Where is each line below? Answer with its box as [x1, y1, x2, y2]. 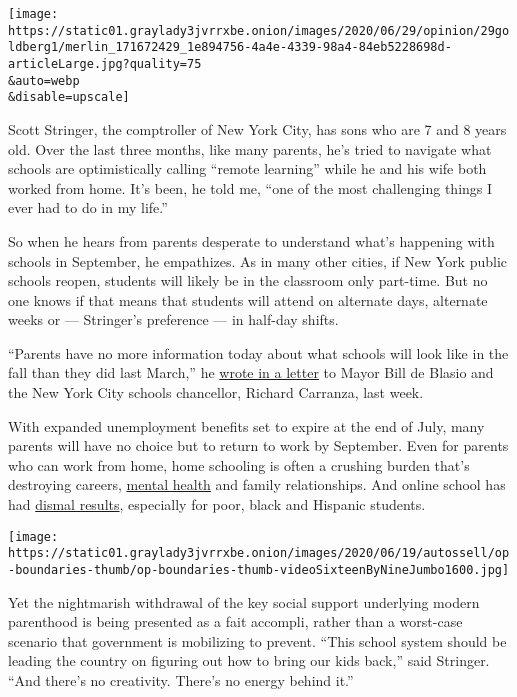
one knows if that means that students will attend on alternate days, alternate [8, 289, 488, 310]
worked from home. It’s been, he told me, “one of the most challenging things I [8, 177, 493, 198]
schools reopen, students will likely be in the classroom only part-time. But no [8, 270, 488, 291]
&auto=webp [8, 73, 80, 88]
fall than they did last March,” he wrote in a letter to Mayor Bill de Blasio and [8, 362, 494, 383]
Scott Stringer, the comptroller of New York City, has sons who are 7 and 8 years [8, 118, 507, 139]
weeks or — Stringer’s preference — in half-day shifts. [8, 309, 339, 330]
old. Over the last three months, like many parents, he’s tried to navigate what [8, 138, 492, 159]
